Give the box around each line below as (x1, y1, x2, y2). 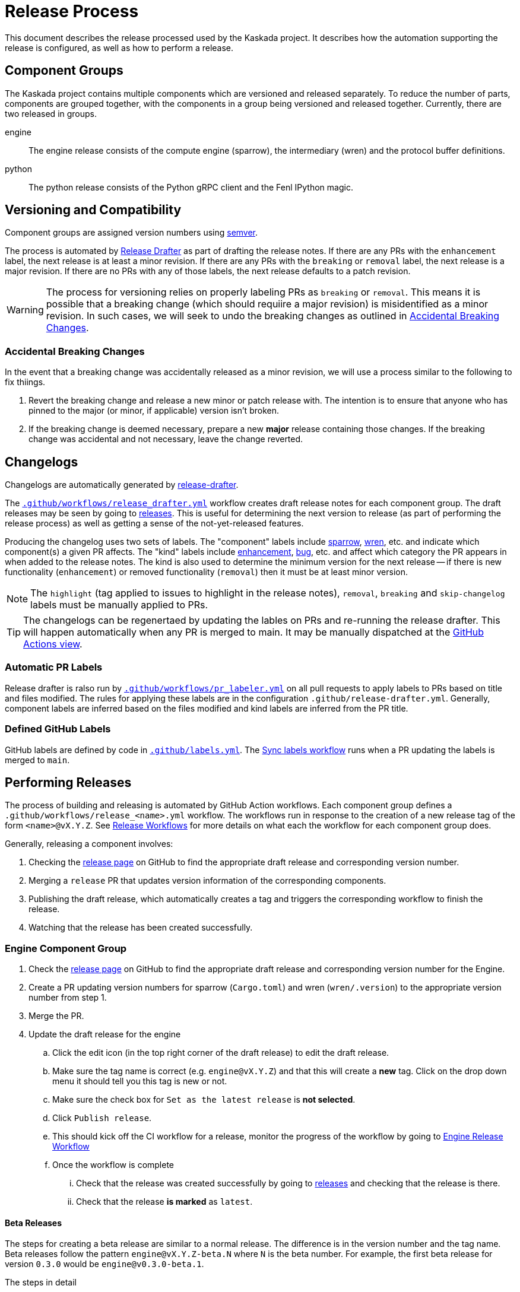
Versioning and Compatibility (5, 202, 182, 218)
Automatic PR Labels (5, 661, 103, 674)
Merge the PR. (28, 1011, 84, 1021)
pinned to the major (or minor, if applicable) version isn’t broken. (28, 405, 279, 416)
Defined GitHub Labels (5, 723, 111, 735)
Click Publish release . (52, 1113, 152, 1123)
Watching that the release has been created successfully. (28, 922, 253, 933)
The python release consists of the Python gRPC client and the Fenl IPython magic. (28, 182, 353, 192)
